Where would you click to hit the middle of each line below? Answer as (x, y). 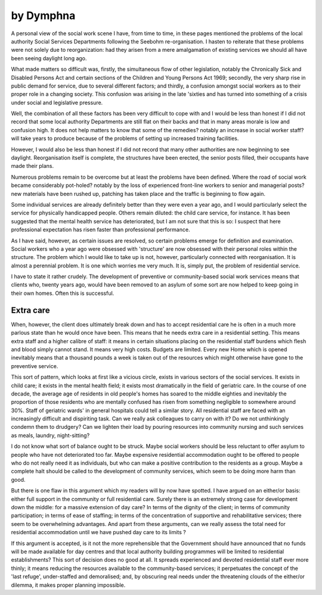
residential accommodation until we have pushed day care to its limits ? (98, 532)
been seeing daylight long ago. (49, 58)
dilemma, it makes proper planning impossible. (68, 585)
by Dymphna (43, 15)
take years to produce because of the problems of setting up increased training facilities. (130, 138)
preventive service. (35, 366)
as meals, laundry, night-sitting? (50, 435)
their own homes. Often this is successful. (63, 293)
